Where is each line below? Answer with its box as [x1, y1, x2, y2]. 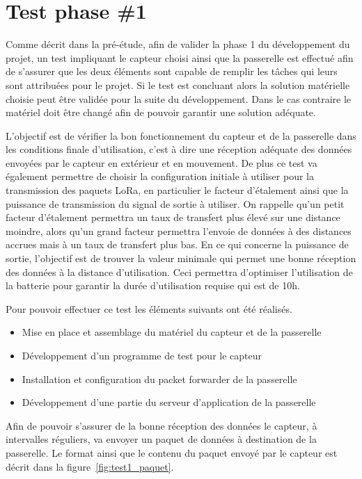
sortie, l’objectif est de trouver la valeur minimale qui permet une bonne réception [6, 251, 356, 266]
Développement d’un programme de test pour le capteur [22, 348, 262, 362]
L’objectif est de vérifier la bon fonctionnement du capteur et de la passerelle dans [6, 128, 356, 143]
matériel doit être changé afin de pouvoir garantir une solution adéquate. [6, 105, 316, 120]
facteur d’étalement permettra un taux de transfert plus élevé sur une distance [6, 210, 340, 225]
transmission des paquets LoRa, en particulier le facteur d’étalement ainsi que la [6, 183, 349, 197]
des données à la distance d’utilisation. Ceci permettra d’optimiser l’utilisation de [6, 264, 353, 279]
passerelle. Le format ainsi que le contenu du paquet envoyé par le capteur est [6, 445, 338, 460]
